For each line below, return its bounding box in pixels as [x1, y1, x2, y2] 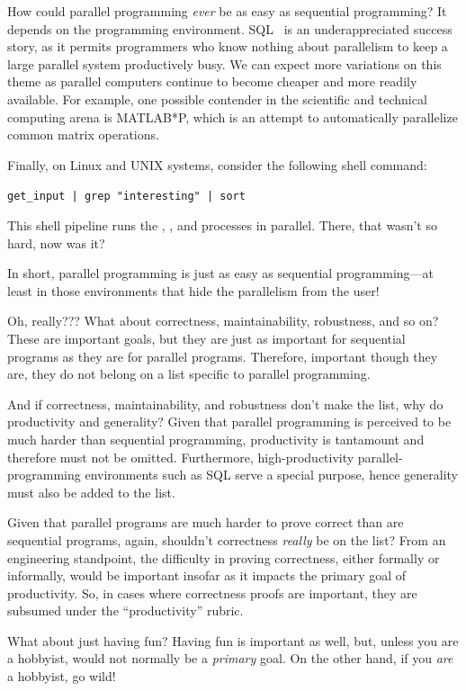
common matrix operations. [7, 125, 159, 144]
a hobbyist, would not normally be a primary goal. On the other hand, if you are [7, 649, 453, 668]
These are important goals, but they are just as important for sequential [7, 328, 406, 347]
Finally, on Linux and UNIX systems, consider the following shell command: [7, 155, 427, 174]
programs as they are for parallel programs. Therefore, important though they [7, 346, 438, 365]
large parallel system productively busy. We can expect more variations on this [7, 54, 442, 73]
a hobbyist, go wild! [7, 667, 116, 686]
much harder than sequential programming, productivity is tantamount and [7, 429, 425, 448]
